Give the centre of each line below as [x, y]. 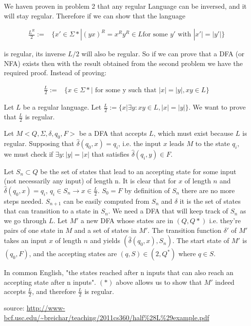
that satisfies [110, 154]
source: [14, 308]
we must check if [29, 154]
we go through [25, 220]
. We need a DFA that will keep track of [168, 211]
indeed [225, 282]
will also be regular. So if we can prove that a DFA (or [163, 54]
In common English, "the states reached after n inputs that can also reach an [119, 272]
